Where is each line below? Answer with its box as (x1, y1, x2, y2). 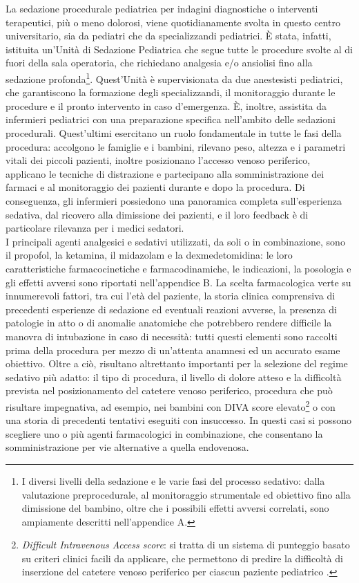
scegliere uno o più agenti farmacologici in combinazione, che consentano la (6, 426, 323, 441)
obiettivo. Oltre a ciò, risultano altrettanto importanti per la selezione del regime (6, 356, 348, 371)
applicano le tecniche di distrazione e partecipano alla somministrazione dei (6, 166, 324, 181)
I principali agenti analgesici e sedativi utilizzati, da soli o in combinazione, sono (6, 234, 345, 248)
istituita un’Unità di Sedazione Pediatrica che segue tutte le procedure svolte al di (6, 41, 353, 56)
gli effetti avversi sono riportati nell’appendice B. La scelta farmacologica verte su (6, 275, 351, 289)
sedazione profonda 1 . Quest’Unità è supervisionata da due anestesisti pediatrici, (6, 69, 343, 86)
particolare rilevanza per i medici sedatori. (6, 221, 184, 235)
